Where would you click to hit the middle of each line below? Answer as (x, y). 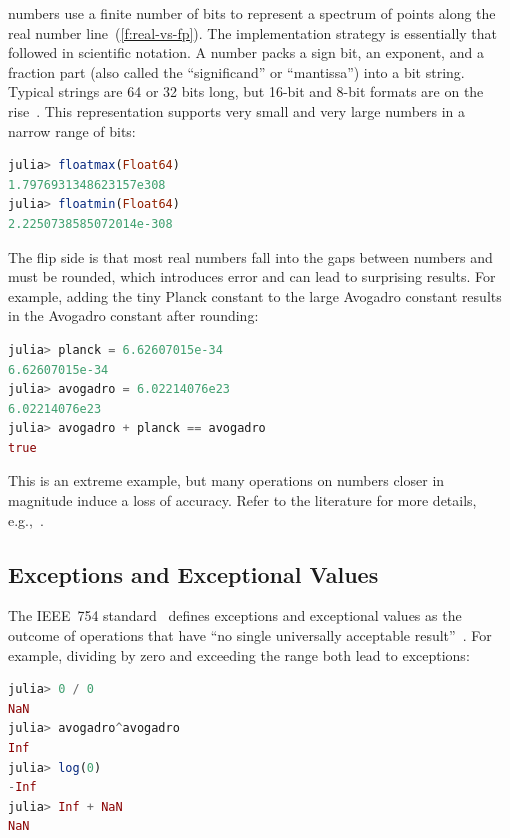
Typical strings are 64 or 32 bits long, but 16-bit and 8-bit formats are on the (246, 91)
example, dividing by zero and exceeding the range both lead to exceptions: (239, 654)
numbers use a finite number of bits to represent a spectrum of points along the (252, 13)
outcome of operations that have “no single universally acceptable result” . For (250, 635)
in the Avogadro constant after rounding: (133, 315)
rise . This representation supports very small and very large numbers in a (237, 110)
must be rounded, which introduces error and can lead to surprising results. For (252, 276)
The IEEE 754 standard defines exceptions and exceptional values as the (235, 615)
